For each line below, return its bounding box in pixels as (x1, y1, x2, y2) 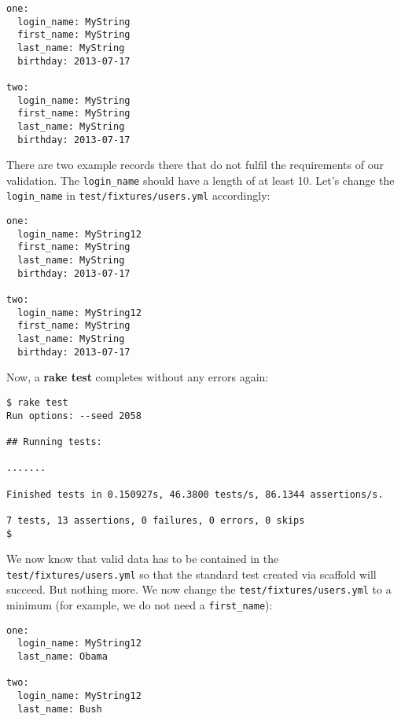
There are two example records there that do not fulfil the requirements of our (6, 156, 384, 173)
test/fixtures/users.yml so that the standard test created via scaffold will (6, 565, 377, 582)
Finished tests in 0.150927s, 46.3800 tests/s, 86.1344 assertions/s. (6, 488, 384, 500)
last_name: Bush (17, 703, 102, 715)
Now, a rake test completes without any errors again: (6, 369, 269, 385)
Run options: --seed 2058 (6, 410, 142, 421)
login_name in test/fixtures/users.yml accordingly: (6, 187, 270, 204)
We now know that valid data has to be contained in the (6, 550, 279, 567)
